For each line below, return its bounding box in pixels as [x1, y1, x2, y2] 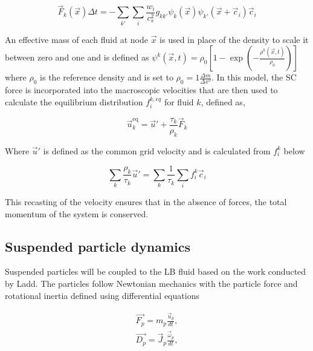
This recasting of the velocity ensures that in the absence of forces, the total [5, 195, 287, 208]
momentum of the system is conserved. [5, 207, 149, 220]
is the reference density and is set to [40, 71, 173, 84]
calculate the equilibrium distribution [5, 95, 143, 108]
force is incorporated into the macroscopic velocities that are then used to [5, 83, 278, 96]
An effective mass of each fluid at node [5, 33, 148, 45]
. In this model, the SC [211, 71, 297, 84]
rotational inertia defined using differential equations [5, 289, 199, 301]
